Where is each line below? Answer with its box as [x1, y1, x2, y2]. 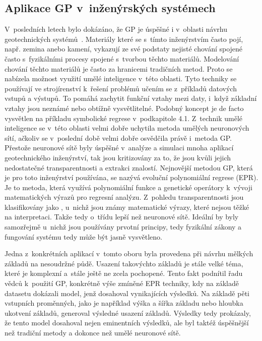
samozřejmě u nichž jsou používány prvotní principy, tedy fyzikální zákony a [5, 221, 242, 232]
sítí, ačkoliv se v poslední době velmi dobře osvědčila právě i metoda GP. [5, 132, 232, 143]
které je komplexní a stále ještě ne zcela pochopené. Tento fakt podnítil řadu [5, 268, 243, 278]
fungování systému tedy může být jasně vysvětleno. [5, 231, 162, 242]
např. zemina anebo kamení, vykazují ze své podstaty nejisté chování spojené [5, 43, 243, 54]
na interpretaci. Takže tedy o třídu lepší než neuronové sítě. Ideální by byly [5, 211, 239, 222]
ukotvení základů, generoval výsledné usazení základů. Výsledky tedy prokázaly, [5, 307, 251, 318]
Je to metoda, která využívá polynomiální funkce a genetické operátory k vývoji [5, 182, 252, 192]
